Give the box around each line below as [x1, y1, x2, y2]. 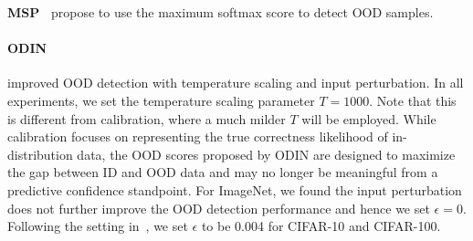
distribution [7, 144, 73, 163]
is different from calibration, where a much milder [7, 109, 286, 128]
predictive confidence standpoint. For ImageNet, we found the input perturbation [7, 180, 462, 199]
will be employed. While [301, 109, 436, 128]
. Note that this [369, 90, 457, 110]
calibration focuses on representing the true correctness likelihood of [7, 127, 388, 146]
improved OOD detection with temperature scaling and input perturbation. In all [7, 73, 464, 92]
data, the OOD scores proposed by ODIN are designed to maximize [77, 144, 456, 163]
